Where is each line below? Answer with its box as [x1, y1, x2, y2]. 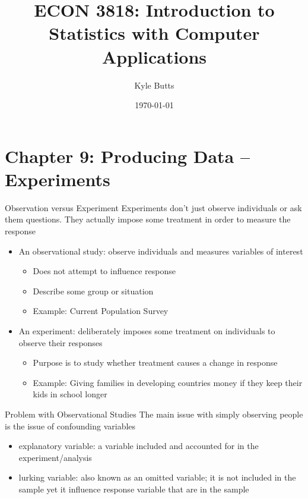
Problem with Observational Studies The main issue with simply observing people [5, 407, 303, 420]
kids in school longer [33, 388, 107, 400]
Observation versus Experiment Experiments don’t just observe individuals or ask [5, 201, 302, 214]
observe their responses [18, 336, 103, 349]
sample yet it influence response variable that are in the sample [18, 482, 249, 495]
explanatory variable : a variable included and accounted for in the [18, 440, 259, 452]
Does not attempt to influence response [33, 265, 176, 277]
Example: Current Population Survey [33, 305, 169, 317]
